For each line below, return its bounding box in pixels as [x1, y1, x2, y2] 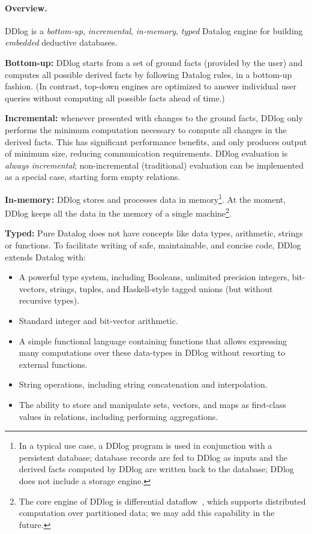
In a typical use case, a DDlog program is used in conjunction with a [19, 439, 272, 452]
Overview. [5, 1, 47, 14]
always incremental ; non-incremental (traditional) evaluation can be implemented [5, 158, 304, 171]
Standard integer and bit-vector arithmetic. [19, 314, 178, 326]
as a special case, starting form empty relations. [5, 170, 181, 183]
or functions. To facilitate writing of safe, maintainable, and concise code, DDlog [5, 239, 301, 251]
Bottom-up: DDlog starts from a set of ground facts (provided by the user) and [5, 56, 303, 68]
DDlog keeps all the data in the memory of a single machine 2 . [5, 205, 232, 219]
